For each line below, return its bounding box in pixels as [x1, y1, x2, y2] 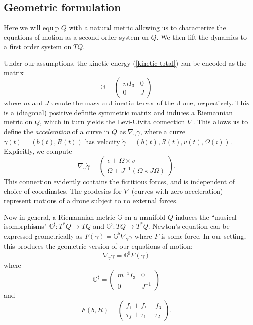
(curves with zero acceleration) [131, 186, 223, 196]
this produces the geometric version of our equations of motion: [4, 240, 193, 251]
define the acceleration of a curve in [4, 126, 110, 136]
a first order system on [4, 41, 72, 51]
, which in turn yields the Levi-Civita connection [40, 117, 185, 127]
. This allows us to [193, 117, 248, 127]
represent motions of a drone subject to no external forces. [4, 195, 178, 205]
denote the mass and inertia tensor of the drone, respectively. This [51, 98, 249, 108]
